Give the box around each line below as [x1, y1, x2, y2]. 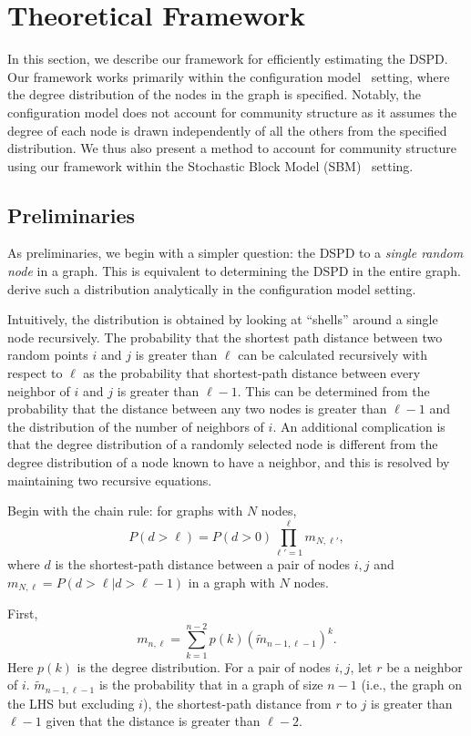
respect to [7, 363, 63, 383]
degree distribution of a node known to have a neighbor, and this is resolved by [7, 453, 450, 472]
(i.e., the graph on [361, 675, 462, 694]
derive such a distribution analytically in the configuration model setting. [7, 279, 416, 298]
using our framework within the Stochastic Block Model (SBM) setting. [7, 156, 414, 175]
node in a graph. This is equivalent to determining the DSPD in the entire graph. [7, 261, 461, 281]
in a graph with [188, 572, 275, 591]
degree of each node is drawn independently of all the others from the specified [7, 120, 447, 139]
